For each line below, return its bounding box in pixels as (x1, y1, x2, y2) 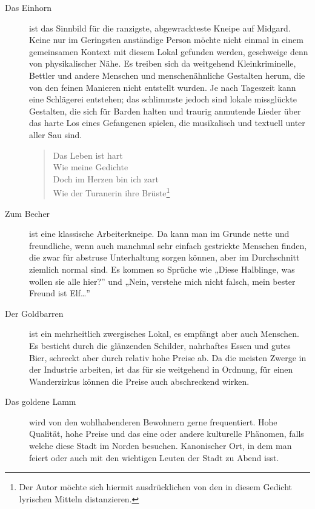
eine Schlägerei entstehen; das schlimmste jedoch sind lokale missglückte (29, 93, 297, 105)
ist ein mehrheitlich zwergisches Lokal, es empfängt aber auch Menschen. (29, 327, 299, 340)
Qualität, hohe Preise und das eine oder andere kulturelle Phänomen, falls (29, 427, 304, 440)
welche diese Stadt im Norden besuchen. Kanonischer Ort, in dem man (29, 439, 292, 452)
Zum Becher (5, 207, 50, 219)
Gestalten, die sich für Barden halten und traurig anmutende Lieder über (29, 104, 301, 117)
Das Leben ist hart (53, 148, 123, 161)
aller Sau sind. (29, 128, 82, 141)
